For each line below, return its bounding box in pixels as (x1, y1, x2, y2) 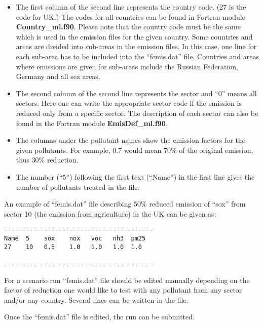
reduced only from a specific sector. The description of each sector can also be (16, 107, 258, 118)
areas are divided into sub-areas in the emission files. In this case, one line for (16, 41, 257, 52)
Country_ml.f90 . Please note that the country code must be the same (16, 21, 241, 32)
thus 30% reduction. (16, 154, 79, 165)
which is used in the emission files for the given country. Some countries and (16, 31, 253, 42)
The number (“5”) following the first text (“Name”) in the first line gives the (16, 171, 255, 182)
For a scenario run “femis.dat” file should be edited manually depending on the (4, 274, 250, 285)
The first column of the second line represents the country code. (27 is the (16, 2, 246, 12)
